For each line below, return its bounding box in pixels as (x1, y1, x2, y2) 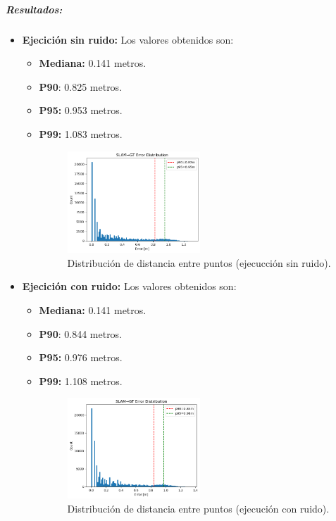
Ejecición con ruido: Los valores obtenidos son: (22, 279, 237, 294)
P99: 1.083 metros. (39, 126, 123, 141)
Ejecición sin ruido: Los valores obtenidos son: (22, 32, 234, 46)
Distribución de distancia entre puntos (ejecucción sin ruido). (67, 255, 331, 270)
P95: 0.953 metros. (39, 103, 123, 118)
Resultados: (6, 1, 63, 16)
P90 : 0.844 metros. (39, 326, 123, 341)
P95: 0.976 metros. (39, 350, 123, 365)
